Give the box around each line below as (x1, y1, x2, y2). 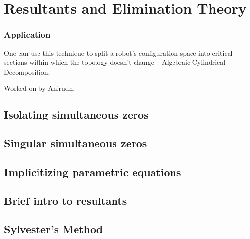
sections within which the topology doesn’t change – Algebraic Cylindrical (4, 57, 226, 67)
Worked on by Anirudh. (4, 83, 75, 93)
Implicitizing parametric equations (4, 164, 181, 179)
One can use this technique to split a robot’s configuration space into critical (4, 47, 233, 58)
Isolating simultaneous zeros (4, 107, 149, 122)
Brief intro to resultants (4, 193, 127, 208)
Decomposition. (4, 66, 50, 77)
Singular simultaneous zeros (4, 136, 147, 151)
